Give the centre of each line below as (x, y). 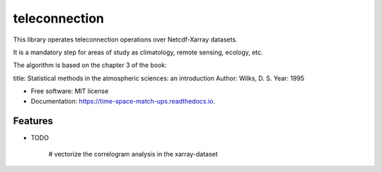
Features (33, 121)
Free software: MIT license (70, 91)
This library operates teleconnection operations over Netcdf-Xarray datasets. (125, 39)
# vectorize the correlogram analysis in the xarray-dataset (133, 154)
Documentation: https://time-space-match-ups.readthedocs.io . (123, 101)
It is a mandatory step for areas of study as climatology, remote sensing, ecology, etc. (138, 52)
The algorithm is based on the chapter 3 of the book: (90, 65)
